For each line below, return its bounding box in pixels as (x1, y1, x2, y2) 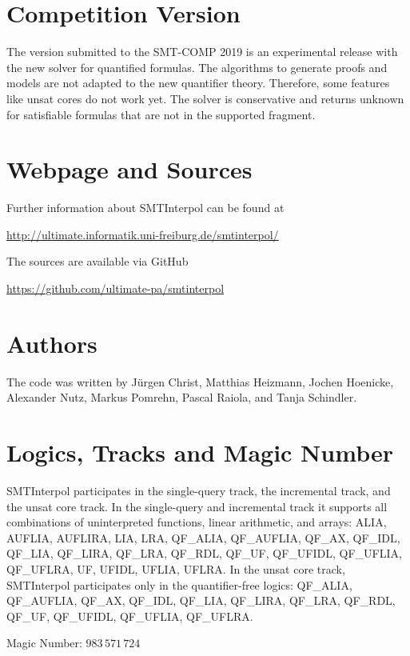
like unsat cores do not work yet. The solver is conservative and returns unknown (6, 90, 404, 106)
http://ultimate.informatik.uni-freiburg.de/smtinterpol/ (6, 226, 279, 242)
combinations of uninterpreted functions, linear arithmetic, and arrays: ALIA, (6, 514, 387, 530)
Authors (6, 326, 98, 359)
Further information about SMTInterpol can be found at (6, 199, 285, 216)
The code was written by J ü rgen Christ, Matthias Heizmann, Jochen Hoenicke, (6, 373, 394, 390)
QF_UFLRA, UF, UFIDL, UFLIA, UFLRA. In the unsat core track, (6, 561, 345, 577)
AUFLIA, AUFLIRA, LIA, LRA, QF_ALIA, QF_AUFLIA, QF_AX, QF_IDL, (6, 529, 400, 546)
